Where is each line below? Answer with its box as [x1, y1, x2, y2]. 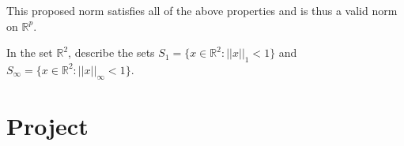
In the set [6, 44, 53, 61]
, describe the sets [68, 44, 155, 61]
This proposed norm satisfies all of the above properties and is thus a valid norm [6, 2, 398, 18]
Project [6, 109, 89, 141]
